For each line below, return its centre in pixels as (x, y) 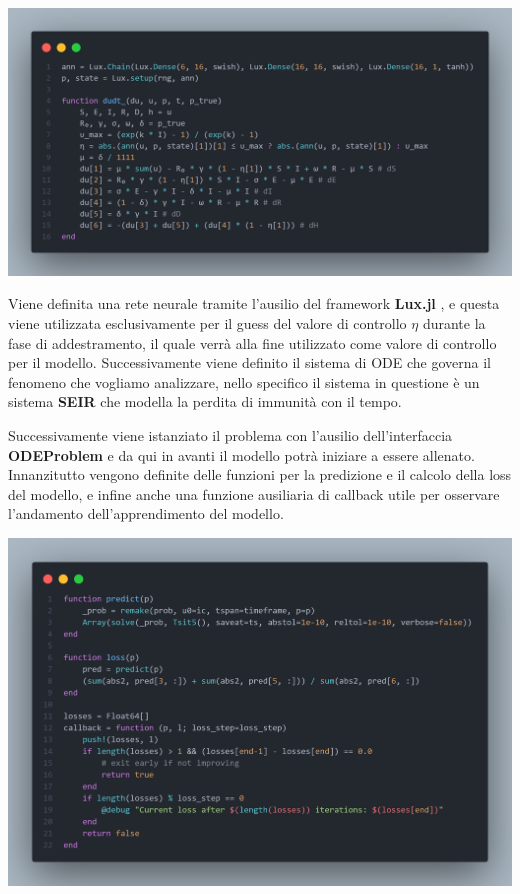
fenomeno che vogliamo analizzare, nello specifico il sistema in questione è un (244, 381)
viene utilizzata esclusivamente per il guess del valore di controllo (207, 322)
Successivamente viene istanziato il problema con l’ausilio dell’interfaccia (230, 434)
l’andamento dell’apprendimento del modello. (146, 513)
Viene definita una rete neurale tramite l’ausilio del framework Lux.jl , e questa (254, 303)
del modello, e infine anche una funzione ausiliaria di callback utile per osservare (254, 493)
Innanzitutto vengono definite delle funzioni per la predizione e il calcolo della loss (260, 474)
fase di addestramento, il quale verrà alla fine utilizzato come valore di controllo (252, 342)
